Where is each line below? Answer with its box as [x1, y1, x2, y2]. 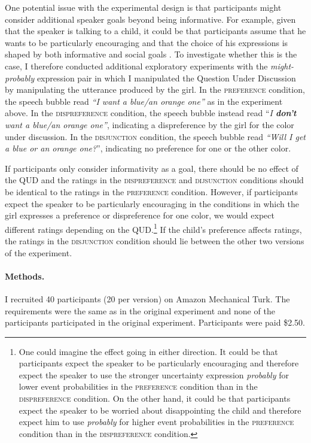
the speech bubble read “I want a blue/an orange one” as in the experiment [5, 95, 283, 107]
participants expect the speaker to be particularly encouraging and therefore [19, 357, 299, 369]
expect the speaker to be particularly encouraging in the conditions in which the [5, 197, 299, 210]
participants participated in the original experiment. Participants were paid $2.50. [5, 316, 305, 329]
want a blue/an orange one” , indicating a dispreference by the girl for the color [5, 118, 294, 131]
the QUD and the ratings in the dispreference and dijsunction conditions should [5, 174, 304, 186]
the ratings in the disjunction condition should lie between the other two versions [5, 234, 304, 247]
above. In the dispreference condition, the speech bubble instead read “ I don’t [5, 107, 297, 119]
